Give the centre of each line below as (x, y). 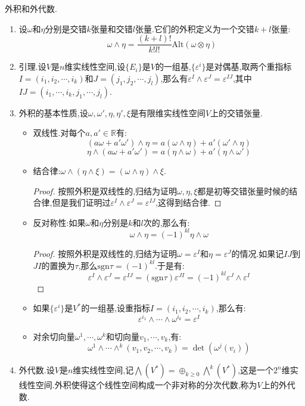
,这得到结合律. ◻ (189, 202)
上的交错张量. (236, 112)
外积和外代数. (31, 8)
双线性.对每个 (59, 133)
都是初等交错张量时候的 (243, 190)
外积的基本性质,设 (53, 112)
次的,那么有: (166, 222)
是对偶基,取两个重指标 (249, 66)
